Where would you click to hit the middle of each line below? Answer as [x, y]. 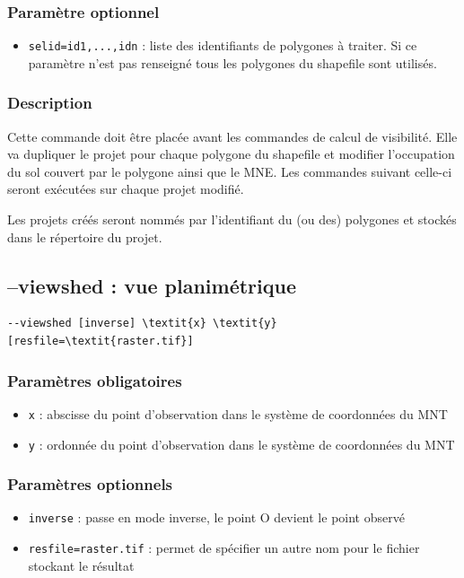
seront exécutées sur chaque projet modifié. [126, 189]
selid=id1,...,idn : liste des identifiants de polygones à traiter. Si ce [223, 45]
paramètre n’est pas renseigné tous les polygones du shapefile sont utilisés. [232, 62]
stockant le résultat [81, 565]
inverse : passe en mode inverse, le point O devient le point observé [216, 517]
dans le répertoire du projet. [85, 236]
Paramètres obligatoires [95, 380]
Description [50, 103]
